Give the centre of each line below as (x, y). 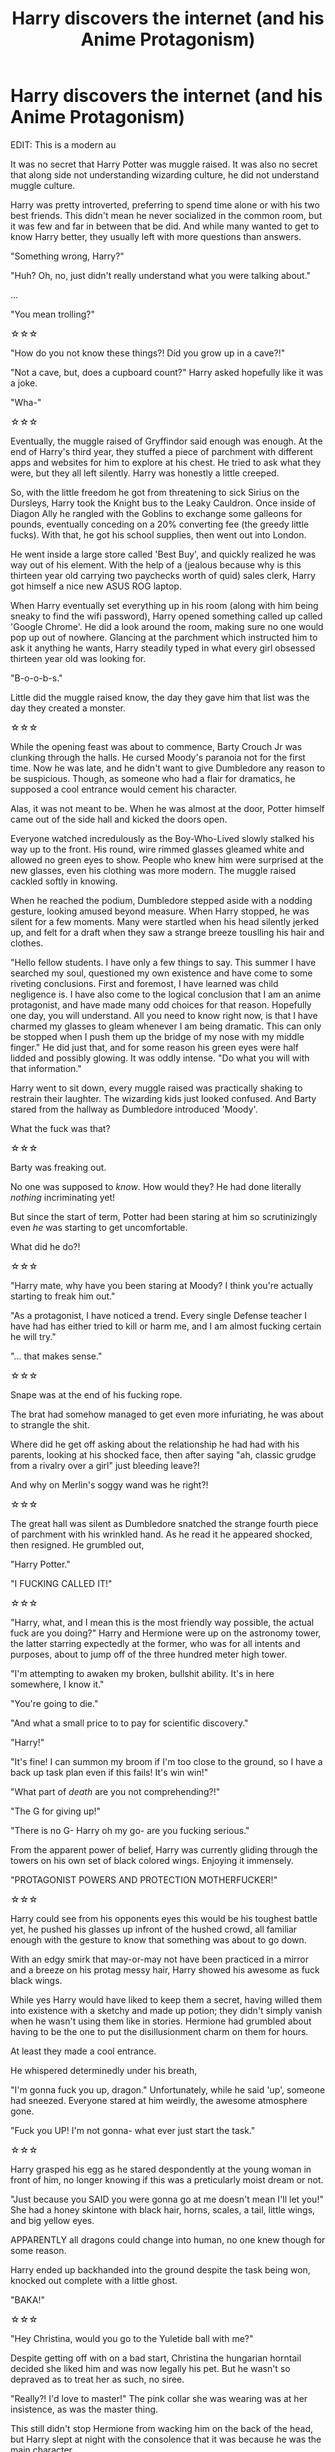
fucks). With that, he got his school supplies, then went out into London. (158, 534)
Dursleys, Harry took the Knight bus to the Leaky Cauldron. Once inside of (163, 503)
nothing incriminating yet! (63, 1197)
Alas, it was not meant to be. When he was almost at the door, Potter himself (167, 808)
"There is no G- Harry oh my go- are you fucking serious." (130, 1830)
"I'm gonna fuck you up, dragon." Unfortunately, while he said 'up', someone (168, 2089)
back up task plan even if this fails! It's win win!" (109, 1772)
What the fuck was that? (60, 1128)
